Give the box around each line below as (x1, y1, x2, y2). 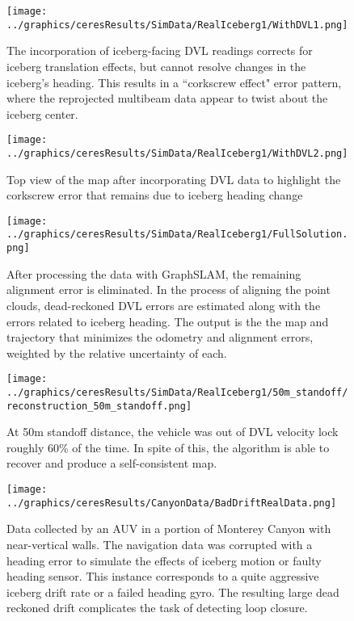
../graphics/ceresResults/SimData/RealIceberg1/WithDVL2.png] (6, 147, 348, 159)
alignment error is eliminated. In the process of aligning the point (6, 281, 331, 298)
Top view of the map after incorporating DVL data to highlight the (6, 170, 341, 187)
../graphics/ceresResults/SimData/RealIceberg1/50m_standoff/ (6, 386, 348, 398)
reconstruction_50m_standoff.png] (6, 400, 192, 412)
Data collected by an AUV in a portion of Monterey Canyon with (6, 520, 331, 537)
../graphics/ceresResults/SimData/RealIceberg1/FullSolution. (6, 229, 348, 241)
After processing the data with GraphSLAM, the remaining (6, 265, 301, 282)
